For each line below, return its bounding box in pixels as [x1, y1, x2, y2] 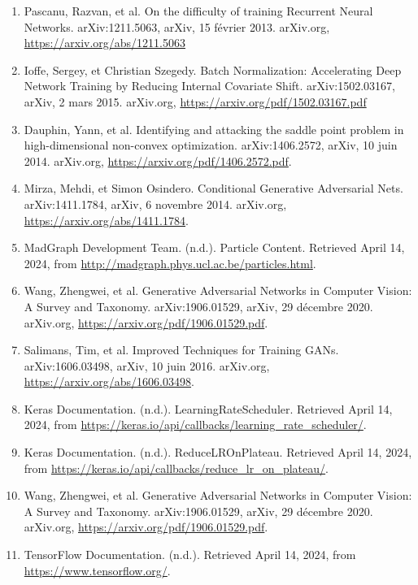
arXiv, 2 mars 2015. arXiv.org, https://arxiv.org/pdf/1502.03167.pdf [24, 93, 367, 110]
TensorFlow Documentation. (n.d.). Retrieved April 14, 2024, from [24, 546, 356, 563]
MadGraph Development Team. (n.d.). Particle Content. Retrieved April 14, [24, 239, 405, 256]
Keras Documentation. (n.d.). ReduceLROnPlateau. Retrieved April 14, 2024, [24, 444, 412, 461]
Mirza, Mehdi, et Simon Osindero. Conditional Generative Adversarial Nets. [24, 180, 403, 197]
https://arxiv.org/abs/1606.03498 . [24, 373, 194, 390]
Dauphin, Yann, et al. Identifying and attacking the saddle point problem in [24, 120, 404, 137]
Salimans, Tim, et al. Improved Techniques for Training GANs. [24, 341, 339, 358]
